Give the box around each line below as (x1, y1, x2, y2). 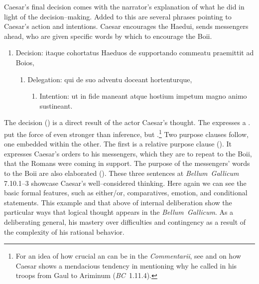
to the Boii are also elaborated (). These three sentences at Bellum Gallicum (4, 167, 239, 178)
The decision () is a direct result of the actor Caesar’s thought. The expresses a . (4, 117, 251, 128)
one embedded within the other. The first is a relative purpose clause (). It (4, 139, 232, 149)
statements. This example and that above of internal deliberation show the (4, 197, 232, 207)
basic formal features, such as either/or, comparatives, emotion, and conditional (4, 187, 248, 198)
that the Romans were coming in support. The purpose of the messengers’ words (4, 158, 250, 168)
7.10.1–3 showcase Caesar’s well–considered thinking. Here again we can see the (4, 177, 247, 188)
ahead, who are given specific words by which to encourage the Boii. (4, 30, 212, 41)
